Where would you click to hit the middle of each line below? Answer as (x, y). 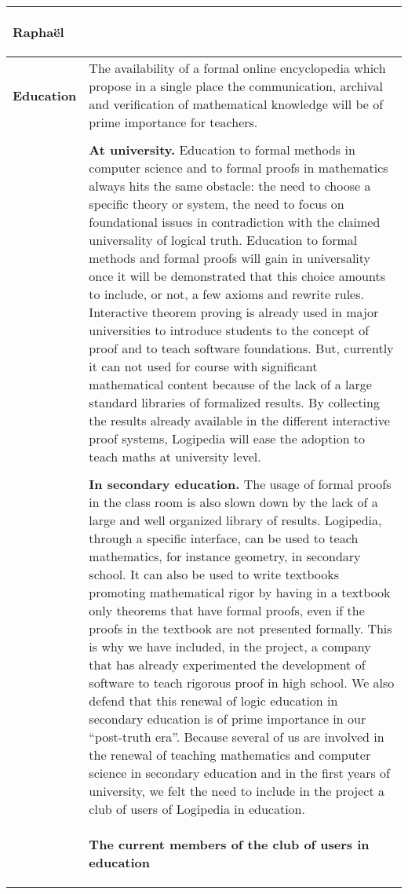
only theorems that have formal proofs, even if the (227, 610)
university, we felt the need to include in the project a (237, 791)
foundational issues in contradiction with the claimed (235, 222)
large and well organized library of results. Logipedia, (235, 520)
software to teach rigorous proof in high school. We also (242, 682)
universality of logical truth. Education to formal (223, 240)
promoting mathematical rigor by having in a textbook (240, 592)
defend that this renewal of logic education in (213, 701)
